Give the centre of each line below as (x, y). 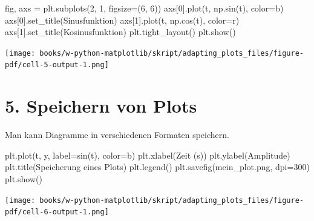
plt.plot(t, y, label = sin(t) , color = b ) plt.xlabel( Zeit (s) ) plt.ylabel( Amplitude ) (148, 155)
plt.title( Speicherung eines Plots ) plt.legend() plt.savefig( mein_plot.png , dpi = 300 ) (157, 167)
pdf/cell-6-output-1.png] (57, 212)
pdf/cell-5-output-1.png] (57, 65)
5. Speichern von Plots (101, 106)
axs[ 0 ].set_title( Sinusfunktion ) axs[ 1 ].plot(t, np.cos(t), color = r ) (122, 20)
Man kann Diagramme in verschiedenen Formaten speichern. (117, 135)
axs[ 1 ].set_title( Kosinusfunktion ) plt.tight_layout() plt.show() (120, 32)
